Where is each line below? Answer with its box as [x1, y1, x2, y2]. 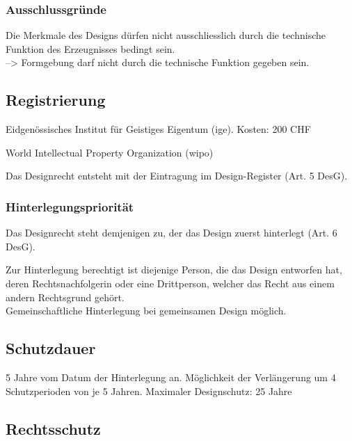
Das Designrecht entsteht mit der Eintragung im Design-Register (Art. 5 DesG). [6, 168, 348, 183]
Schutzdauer [6, 337, 96, 359]
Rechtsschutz [6, 417, 101, 439]
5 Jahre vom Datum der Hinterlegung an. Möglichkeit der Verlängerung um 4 [6, 369, 336, 384]
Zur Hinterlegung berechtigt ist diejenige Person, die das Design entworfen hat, [6, 262, 342, 277]
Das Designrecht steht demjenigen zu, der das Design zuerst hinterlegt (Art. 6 [6, 225, 337, 240]
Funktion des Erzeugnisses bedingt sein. [6, 41, 175, 56]
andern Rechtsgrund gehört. [6, 289, 125, 304]
